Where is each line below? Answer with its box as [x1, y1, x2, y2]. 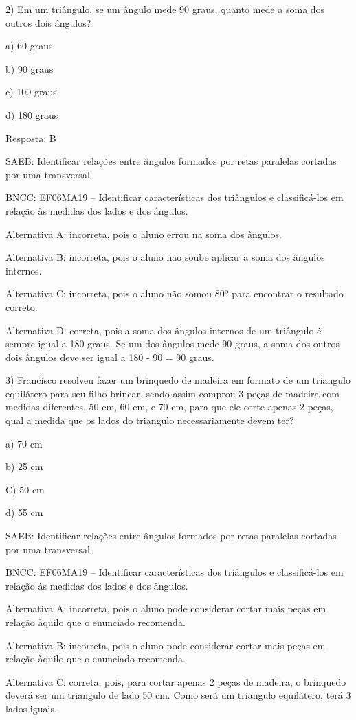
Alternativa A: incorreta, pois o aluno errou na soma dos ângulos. [5, 227, 282, 241]
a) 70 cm [5, 436, 43, 450]
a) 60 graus [5, 38, 53, 53]
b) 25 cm [5, 459, 43, 474]
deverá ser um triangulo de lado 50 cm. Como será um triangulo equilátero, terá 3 [5, 688, 351, 702]
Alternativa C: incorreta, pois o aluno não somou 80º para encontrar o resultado [5, 286, 344, 301]
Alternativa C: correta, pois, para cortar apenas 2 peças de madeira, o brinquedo [5, 674, 346, 688]
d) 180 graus [5, 107, 58, 121]
